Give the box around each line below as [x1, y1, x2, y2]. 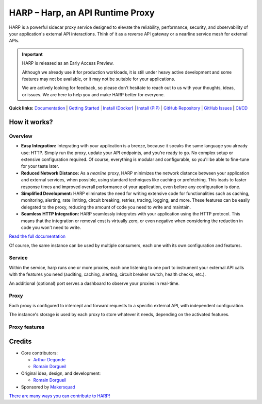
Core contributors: [21, 350, 58, 356]
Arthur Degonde [33, 357, 65, 362]
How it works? [9, 118, 53, 126]
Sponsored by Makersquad [21, 384, 75, 390]
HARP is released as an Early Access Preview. [22, 60, 114, 66]
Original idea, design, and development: [21, 370, 101, 376]
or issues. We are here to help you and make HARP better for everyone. [22, 91, 165, 97]
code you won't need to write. [21, 224, 81, 230]
